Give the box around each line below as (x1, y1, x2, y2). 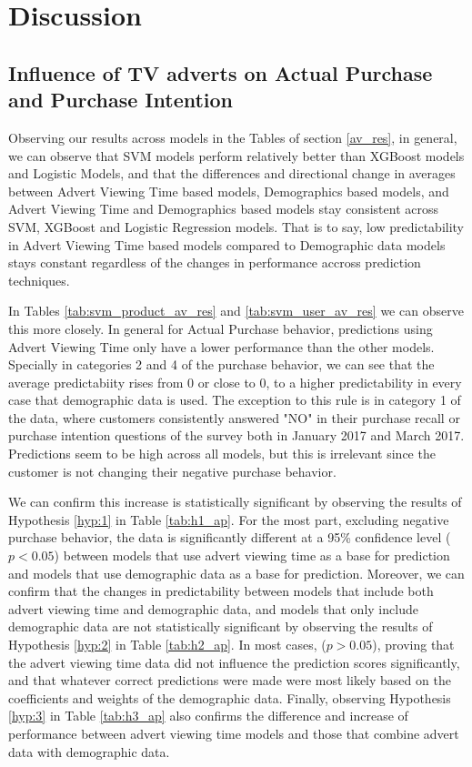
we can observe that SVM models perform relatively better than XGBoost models (8, 146, 465, 165)
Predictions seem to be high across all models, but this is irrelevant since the (8, 444, 436, 463)
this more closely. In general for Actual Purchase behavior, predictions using (8, 318, 433, 338)
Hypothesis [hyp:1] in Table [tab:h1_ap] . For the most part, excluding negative (8, 510, 449, 529)
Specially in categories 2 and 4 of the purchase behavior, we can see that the (8, 355, 435, 374)
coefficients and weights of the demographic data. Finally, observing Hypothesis (8, 688, 451, 707)
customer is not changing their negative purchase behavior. (8, 461, 336, 480)
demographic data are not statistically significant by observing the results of (8, 617, 433, 636)
